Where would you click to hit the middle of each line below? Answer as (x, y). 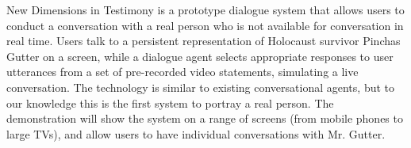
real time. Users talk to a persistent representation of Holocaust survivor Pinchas (204, 41)
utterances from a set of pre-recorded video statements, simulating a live (182, 72)
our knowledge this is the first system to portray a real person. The (170, 102)
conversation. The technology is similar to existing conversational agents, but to (201, 87)
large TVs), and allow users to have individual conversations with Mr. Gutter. (196, 133)
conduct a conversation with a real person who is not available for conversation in (205, 25)
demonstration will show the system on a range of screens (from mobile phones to (205, 118)
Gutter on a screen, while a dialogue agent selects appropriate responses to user (200, 56)
